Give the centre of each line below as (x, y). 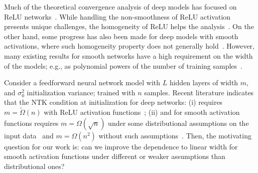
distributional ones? (34, 166)
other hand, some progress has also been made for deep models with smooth (121, 36)
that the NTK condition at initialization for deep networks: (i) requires (113, 102)
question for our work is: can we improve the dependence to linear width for (121, 146)
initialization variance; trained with (81, 92)
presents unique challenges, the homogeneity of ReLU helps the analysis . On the (129, 26)
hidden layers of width (204, 82)
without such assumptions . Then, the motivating (175, 135)
